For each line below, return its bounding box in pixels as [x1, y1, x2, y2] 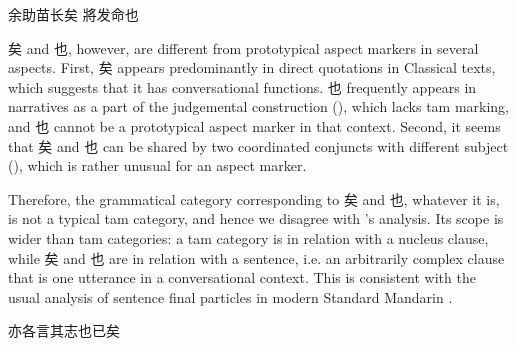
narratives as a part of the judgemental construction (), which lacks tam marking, [8, 96, 510, 117]
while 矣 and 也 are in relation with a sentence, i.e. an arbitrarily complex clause [8, 247, 505, 268]
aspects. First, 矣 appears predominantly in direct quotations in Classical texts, [8, 57, 496, 78]
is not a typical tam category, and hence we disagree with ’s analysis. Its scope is [8, 208, 504, 229]
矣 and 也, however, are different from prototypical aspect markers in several [8, 37, 479, 58]
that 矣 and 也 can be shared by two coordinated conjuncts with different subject [8, 135, 509, 156]
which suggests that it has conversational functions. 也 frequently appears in [8, 76, 477, 97]
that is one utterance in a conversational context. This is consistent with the [8, 267, 476, 288]
